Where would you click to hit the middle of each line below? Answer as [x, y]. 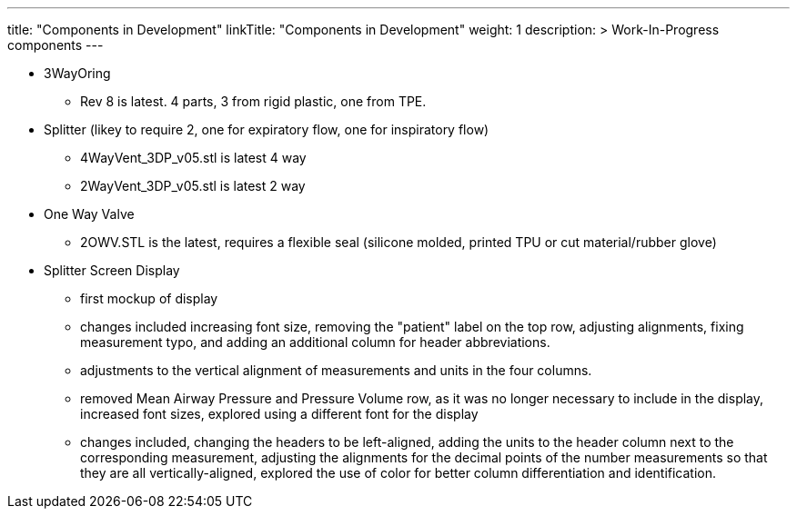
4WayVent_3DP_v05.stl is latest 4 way [193, 158]
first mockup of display [149, 298]
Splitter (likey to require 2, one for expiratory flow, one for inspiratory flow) [267, 129]
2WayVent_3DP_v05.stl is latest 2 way [193, 186]
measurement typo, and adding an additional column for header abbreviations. [315, 342]
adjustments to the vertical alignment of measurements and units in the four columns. [336, 370]
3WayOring [77, 73]
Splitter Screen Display [112, 270]
